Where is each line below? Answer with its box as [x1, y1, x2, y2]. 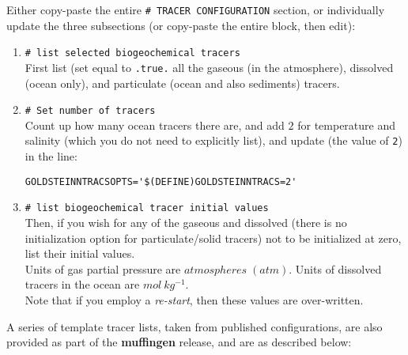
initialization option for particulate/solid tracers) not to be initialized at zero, [25, 229, 402, 246]
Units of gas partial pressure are [25, 260, 181, 277]
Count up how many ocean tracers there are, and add [25, 116, 285, 133]
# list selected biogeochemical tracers [25, 47, 240, 59]
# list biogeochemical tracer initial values [25, 202, 269, 214]
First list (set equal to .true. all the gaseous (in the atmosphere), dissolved [25, 59, 394, 75]
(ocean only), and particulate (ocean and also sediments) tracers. [25, 74, 340, 91]
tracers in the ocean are [25, 276, 140, 293]
